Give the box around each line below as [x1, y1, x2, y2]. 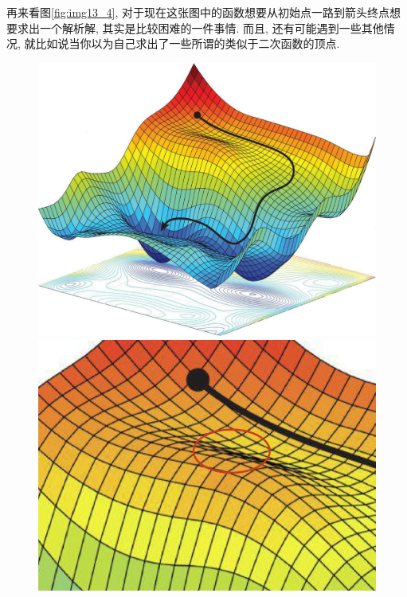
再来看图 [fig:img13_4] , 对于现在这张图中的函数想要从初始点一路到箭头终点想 [6, 4, 401, 20]
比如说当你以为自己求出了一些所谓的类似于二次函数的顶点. [35, 35, 340, 52]
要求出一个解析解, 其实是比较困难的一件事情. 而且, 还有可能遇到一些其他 [6, 19, 384, 36]
